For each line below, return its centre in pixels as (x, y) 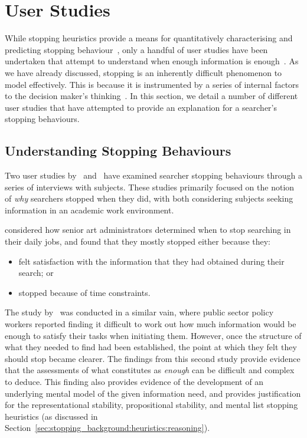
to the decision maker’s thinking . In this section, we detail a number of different (151, 96)
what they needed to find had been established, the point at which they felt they (151, 347)
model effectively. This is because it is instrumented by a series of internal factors (152, 84)
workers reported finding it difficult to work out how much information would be (151, 324)
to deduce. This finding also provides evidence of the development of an (134, 381)
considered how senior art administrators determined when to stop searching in (148, 230)
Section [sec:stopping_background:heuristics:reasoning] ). (107, 428)
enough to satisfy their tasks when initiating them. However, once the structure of (153, 335)
